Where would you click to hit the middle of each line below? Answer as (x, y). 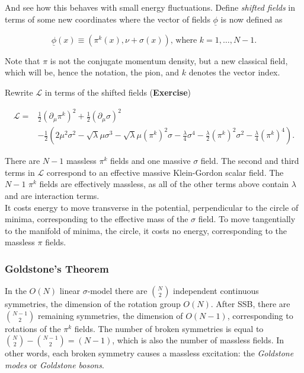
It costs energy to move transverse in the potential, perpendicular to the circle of (152, 207)
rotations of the (33, 328)
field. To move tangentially (247, 219)
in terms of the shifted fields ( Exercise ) (118, 92)
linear (70, 291)
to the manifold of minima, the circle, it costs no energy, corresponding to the (146, 230)
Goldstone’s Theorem (57, 268)
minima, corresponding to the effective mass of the (97, 219)
